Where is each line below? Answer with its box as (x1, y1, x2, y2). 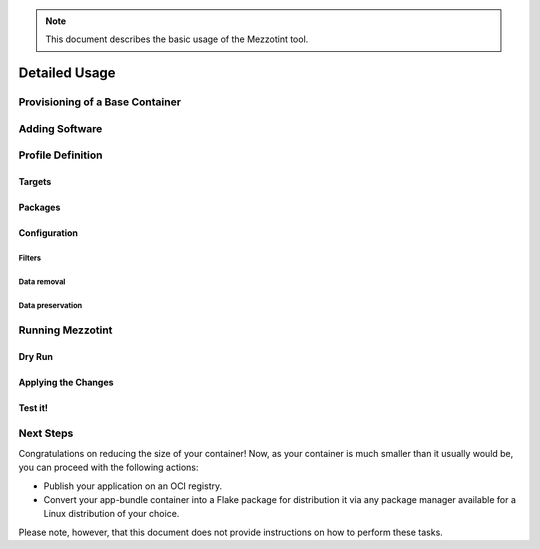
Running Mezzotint (18, 323, 113, 337)
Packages (18, 201, 61, 214)
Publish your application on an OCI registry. (43, 480, 223, 492)
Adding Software (18, 121, 103, 135)
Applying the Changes (18, 376, 114, 388)
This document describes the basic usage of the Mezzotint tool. (45, 33, 309, 45)
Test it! (18, 401, 49, 414)
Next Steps (18, 426, 74, 440)
